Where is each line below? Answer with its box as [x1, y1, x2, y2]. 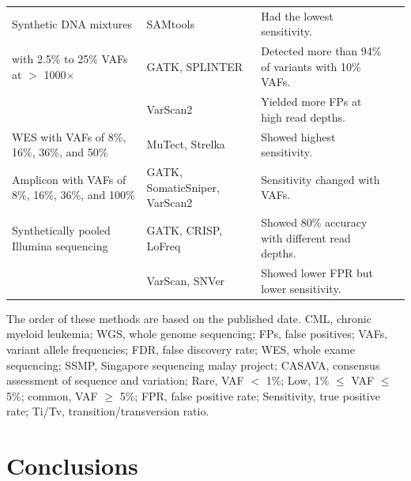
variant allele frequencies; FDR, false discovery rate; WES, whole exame [6, 341, 355, 358]
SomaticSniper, [146, 178, 220, 195]
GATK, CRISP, [146, 221, 223, 238]
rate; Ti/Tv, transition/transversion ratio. [6, 403, 209, 419]
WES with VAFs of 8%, [12, 128, 126, 145]
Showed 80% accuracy [261, 214, 368, 231]
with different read [261, 229, 351, 246]
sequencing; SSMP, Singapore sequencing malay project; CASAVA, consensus [6, 356, 380, 373]
